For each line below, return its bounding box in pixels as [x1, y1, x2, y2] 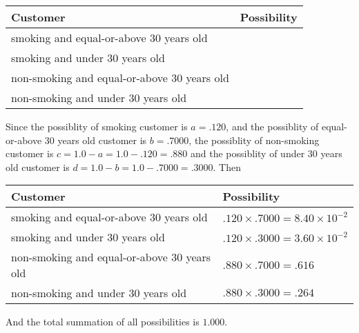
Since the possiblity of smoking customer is [6, 119, 188, 133]
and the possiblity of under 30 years [191, 146, 342, 161]
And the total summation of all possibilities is [6, 314, 200, 329]
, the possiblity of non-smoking [188, 132, 320, 147]
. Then [213, 159, 241, 174]
